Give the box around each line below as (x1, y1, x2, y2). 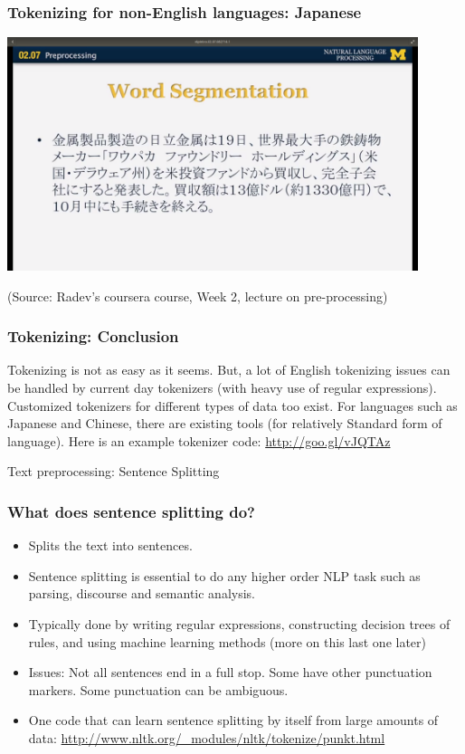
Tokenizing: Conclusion (7, 325, 179, 348)
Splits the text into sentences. (28, 536, 193, 555)
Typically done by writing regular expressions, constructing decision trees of (28, 614, 451, 633)
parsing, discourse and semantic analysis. (28, 584, 256, 603)
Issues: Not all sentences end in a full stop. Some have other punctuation (28, 663, 432, 682)
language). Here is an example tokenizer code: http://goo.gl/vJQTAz (7, 431, 391, 450)
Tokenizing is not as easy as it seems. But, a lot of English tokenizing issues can (7, 360, 451, 379)
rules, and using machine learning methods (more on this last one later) (28, 632, 427, 651)
